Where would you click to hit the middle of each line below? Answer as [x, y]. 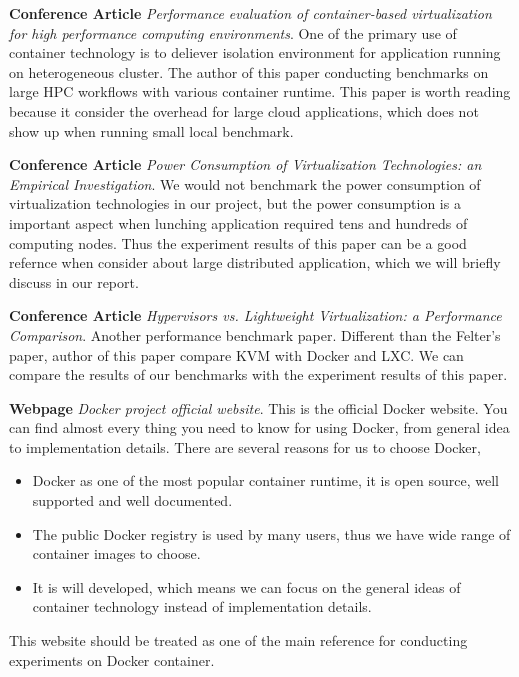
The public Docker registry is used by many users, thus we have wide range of [271, 533]
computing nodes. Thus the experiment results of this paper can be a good [238, 242]
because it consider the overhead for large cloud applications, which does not [244, 110]
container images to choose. [116, 553]
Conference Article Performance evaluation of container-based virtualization [250, 13]
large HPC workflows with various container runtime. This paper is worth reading [260, 91]
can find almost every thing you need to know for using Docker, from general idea [259, 427]
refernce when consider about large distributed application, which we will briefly [255, 262]
